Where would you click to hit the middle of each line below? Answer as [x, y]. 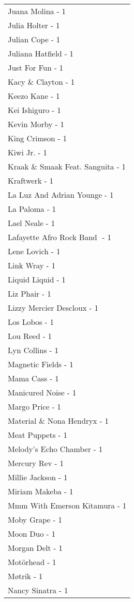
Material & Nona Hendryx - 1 [58, 421]
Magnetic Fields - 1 [41, 364]
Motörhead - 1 [32, 562]
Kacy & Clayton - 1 [41, 82]
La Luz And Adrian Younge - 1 [61, 195]
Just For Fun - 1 [36, 67]
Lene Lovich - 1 [34, 251]
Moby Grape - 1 [35, 519]
